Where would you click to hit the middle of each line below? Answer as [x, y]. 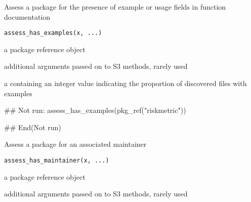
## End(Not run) [33, 127]
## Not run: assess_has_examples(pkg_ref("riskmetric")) [95, 110]
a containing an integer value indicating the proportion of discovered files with [126, 83]
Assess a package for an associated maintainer [75, 144]
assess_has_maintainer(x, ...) [57, 160]
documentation [27, 16]
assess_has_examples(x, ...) [53, 33]
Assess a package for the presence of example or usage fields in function [115, 7]
